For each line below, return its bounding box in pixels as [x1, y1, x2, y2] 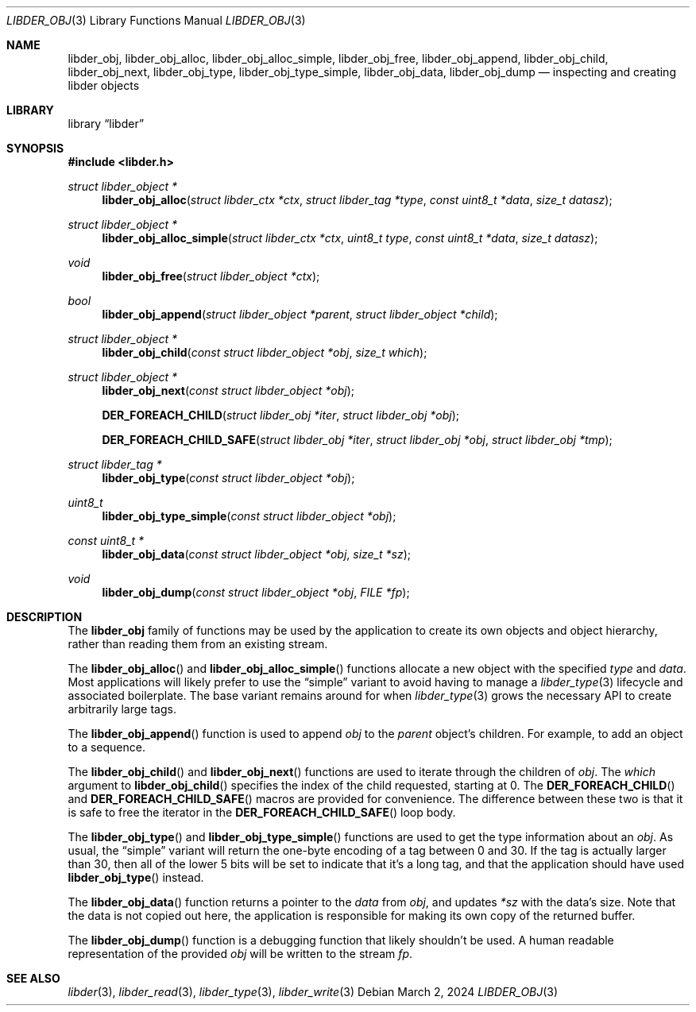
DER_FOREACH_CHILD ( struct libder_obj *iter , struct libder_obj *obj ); [102, 408, 459, 422]
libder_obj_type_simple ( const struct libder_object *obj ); [102, 509, 396, 523]
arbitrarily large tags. [68, 702, 176, 716]
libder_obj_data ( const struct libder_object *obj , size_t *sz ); [102, 547, 412, 561]
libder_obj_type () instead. [68, 871, 204, 884]
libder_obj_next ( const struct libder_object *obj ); [102, 384, 355, 397]
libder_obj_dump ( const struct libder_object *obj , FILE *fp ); [102, 585, 410, 599]
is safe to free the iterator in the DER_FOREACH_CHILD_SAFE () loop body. [68, 805, 456, 819]
